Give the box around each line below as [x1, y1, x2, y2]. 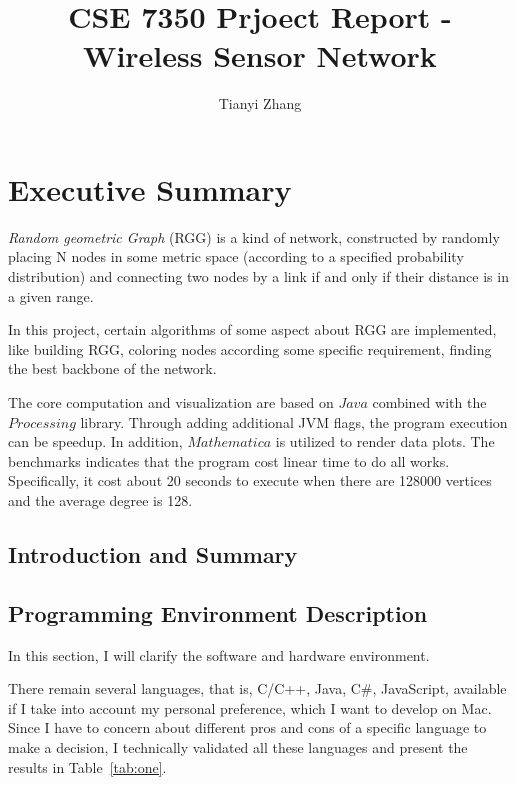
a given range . [8, 285, 94, 306]
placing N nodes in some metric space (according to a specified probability [8, 246, 464, 267]
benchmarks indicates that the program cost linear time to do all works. [8, 450, 450, 471]
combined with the [372, 392, 487, 412]
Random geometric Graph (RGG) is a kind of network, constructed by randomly [8, 226, 500, 247]
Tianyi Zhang [218, 93, 302, 114]
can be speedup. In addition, [8, 431, 183, 452]
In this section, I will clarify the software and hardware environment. [8, 644, 430, 665]
